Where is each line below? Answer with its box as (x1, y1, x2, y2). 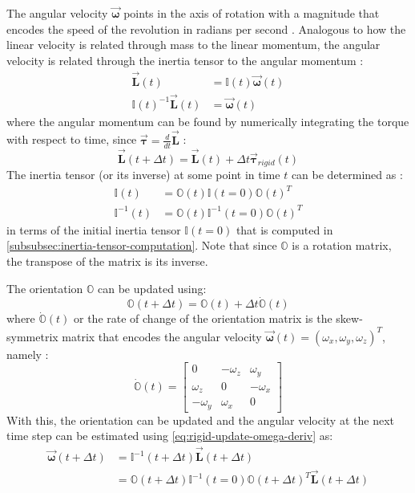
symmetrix (6, 328, 58, 344)
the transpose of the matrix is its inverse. (6, 253, 208, 270)
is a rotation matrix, (292, 237, 392, 254)
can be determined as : (291, 166, 403, 183)
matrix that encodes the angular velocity (62, 328, 262, 344)
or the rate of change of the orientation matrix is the (74, 310, 332, 327)
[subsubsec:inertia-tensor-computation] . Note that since (6, 237, 277, 254)
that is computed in (236, 221, 333, 238)
